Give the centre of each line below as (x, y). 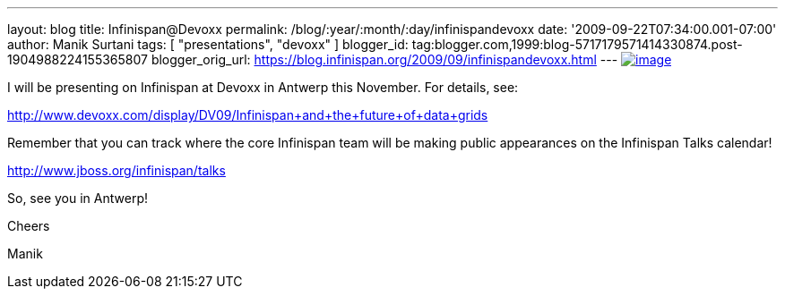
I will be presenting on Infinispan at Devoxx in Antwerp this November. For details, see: (263, 87)
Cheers (29, 226)
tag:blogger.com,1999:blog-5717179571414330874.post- (577, 44)
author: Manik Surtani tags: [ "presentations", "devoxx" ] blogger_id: (208, 44)
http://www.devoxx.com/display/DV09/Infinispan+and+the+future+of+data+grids (248, 115)
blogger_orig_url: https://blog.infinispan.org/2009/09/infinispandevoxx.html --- (384, 59)
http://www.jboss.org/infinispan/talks (116, 170)
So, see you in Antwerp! (78, 198)
